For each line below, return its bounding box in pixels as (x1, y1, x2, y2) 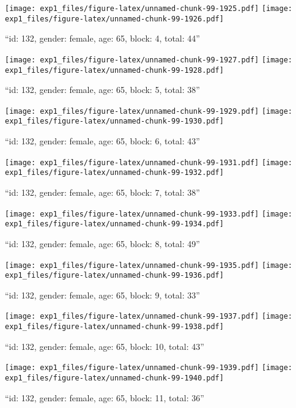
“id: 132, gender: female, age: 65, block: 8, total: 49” (5, 237, 200, 250)
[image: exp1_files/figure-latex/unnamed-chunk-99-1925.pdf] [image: (5, 4, 293, 13)
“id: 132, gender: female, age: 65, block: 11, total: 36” (5, 391, 204, 404)
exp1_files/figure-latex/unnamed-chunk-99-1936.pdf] (5, 271, 224, 280)
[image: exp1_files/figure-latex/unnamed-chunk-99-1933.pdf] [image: (5, 209, 293, 218)
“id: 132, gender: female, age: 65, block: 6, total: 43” (5, 135, 200, 147)
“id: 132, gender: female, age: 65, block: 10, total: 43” (5, 339, 204, 352)
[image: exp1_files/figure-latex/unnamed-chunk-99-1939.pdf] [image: (5, 363, 293, 373)
